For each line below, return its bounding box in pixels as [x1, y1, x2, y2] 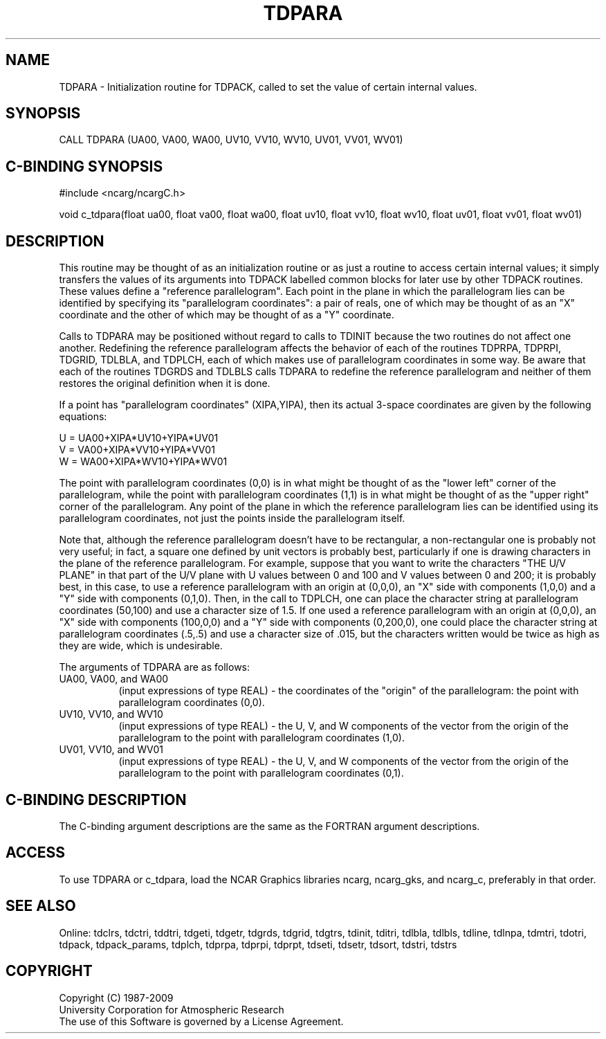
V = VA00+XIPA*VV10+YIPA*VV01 [59, 444, 215, 456]
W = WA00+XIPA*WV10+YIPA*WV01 [59, 455, 228, 468]
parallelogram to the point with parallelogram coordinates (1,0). [118, 732, 405, 744]
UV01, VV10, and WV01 [59, 743, 163, 756]
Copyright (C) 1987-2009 [59, 991, 174, 1004]
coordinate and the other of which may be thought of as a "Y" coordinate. [59, 309, 394, 321]
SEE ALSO [6, 897, 76, 915]
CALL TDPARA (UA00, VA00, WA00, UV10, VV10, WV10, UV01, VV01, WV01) [59, 134, 403, 146]
